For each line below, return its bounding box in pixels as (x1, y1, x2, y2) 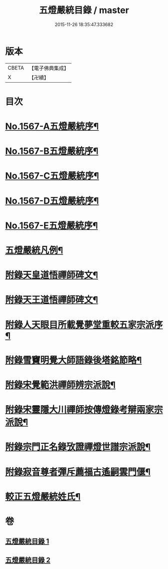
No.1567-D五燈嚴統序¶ (5, 195, 99, 206)
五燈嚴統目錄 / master (39, 5, 129, 16)
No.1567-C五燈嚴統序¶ (5, 170, 99, 182)
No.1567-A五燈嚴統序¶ (5, 121, 99, 132)
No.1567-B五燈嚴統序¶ (5, 146, 98, 157)
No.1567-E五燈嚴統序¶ (5, 220, 98, 231)
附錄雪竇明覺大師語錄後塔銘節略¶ (5, 354, 142, 366)
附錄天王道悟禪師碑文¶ (5, 294, 98, 306)
